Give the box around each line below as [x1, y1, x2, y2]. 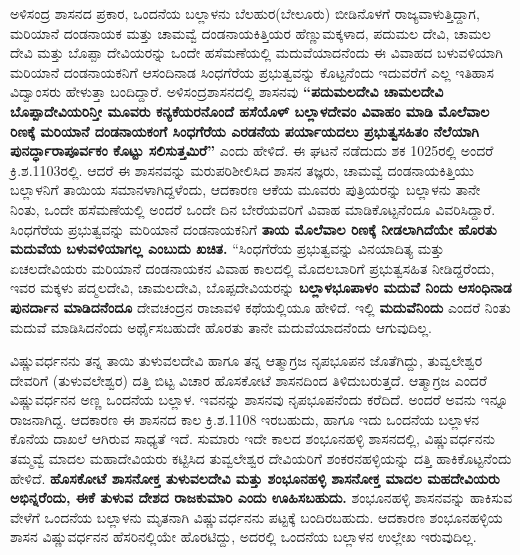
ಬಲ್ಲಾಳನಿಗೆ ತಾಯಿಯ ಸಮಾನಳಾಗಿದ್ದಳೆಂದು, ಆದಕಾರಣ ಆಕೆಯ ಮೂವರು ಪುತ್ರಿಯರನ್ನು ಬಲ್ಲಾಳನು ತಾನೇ [10, 179, 481, 200]
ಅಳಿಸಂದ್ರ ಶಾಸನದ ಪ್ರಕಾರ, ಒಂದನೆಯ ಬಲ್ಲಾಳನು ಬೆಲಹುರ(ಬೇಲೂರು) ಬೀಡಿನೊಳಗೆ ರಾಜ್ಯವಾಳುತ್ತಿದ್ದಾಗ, [10, 3, 480, 23]
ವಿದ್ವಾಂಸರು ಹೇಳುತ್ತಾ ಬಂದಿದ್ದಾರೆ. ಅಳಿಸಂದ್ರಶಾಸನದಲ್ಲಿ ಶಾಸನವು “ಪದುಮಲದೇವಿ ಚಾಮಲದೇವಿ [10, 81, 444, 102]
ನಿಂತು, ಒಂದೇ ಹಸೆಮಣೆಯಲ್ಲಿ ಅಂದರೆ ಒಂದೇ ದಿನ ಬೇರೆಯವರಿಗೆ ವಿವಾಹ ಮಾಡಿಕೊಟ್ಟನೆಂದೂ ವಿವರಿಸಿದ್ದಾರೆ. [10, 198, 496, 219]
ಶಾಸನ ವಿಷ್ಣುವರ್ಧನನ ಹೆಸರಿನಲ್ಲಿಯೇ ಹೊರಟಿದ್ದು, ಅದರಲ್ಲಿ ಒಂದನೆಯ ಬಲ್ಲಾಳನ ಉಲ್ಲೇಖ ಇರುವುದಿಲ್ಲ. [10, 526, 477, 547]
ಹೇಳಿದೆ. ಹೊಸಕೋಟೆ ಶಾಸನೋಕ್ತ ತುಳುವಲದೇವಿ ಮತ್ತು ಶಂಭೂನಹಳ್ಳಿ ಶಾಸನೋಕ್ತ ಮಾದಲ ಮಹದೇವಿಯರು [10, 467, 500, 488]
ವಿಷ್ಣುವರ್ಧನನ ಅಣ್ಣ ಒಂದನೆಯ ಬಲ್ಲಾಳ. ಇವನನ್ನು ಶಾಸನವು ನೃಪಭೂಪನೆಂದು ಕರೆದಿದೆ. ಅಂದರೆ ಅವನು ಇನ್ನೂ [10, 389, 509, 410]
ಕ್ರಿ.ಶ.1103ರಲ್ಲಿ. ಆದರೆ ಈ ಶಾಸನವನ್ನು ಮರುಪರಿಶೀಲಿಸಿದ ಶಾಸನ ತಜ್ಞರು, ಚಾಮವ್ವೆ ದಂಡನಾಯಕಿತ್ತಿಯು [10, 159, 474, 180]
